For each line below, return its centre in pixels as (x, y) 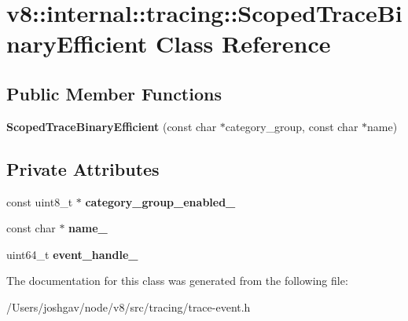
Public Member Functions (114, 93)
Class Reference (243, 44)
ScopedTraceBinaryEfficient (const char (112, 126)
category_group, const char (292, 126)
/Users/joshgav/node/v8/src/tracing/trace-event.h (129, 306)
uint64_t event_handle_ (72, 254)
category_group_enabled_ (160, 201)
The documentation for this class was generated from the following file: (177, 281)
